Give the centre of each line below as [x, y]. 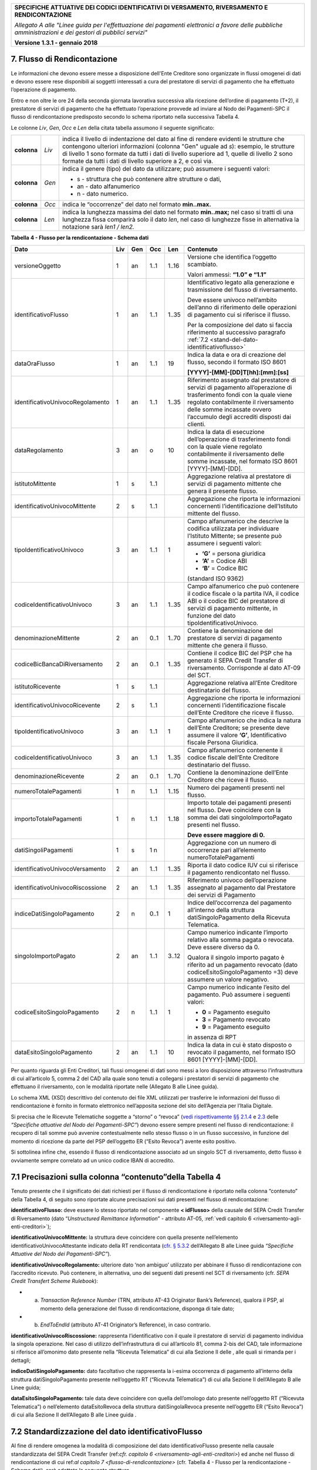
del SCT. [199, 675]
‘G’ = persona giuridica [234, 553]
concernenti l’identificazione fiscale [236, 705]
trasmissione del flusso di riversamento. [242, 289]
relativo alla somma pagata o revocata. [241, 940]
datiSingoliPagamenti [44, 850]
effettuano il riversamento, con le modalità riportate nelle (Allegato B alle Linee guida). [115, 1087]
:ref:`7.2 [198, 339]
